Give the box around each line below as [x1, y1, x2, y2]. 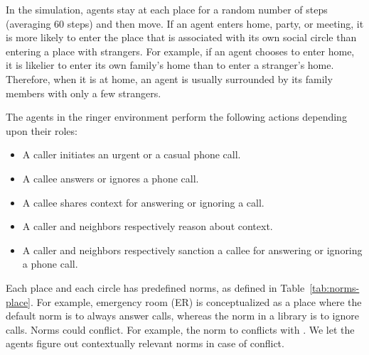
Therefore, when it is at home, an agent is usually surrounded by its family [6, 71, 333, 86]
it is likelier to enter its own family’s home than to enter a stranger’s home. [6, 58, 334, 72]
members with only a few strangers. [6, 85, 161, 100]
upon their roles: [6, 123, 77, 138]
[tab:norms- [309, 280, 360, 295]
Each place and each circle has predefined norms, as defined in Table [6, 280, 305, 295]
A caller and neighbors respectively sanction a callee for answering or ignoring [22, 242, 363, 257]
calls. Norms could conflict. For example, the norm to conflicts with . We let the [6, 322, 355, 337]
